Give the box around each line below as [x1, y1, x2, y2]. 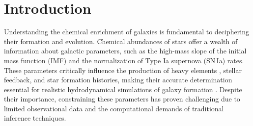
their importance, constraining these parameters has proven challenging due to [4, 94, 240, 104]
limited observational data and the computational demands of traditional [4, 103, 224, 113]
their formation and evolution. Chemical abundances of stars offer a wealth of [4, 36, 238, 46]
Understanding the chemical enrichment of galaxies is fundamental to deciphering [4, 26, 249, 37]
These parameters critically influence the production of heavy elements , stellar [4, 65, 242, 75]
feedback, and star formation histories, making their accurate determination [4, 75, 232, 85]
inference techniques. [4, 113, 66, 123]
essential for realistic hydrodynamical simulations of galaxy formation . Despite [4, 84, 242, 94]
